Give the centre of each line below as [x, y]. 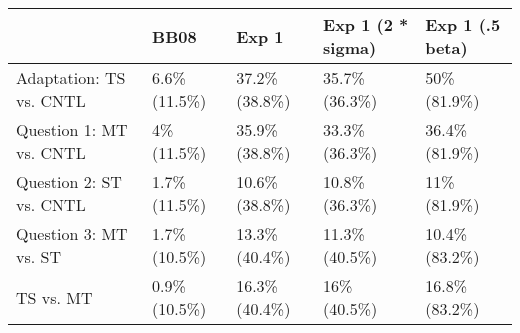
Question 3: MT [72, 233]
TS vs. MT [54, 297]
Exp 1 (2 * [366, 24]
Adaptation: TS [71, 77]
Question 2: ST [69, 181]
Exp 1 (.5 [463, 24]
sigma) [350, 47]
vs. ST [38, 256]
